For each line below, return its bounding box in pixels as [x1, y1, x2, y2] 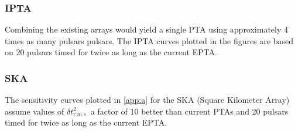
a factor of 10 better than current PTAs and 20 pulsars [90, 105, 289, 117]
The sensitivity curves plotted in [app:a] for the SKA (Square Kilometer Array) [5, 94, 290, 106]
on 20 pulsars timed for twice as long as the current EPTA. [5, 46, 217, 58]
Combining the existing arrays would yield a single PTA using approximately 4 [5, 23, 289, 35]
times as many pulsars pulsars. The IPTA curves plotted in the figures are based [5, 34, 293, 47]
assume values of [5, 105, 64, 117]
